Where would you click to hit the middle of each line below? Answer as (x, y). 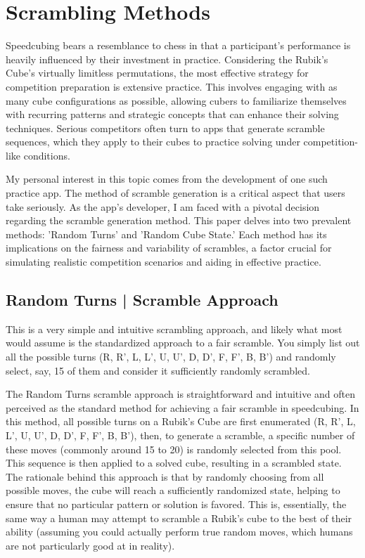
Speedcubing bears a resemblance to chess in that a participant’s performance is (178, 45)
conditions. (47, 155)
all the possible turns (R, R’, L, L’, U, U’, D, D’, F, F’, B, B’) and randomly (171, 357)
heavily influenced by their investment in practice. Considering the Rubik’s (167, 59)
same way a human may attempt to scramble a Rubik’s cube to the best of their (179, 518)
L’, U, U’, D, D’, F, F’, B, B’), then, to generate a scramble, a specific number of (180, 435)
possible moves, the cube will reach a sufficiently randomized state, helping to (173, 490)
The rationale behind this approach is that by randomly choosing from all (165, 476)
